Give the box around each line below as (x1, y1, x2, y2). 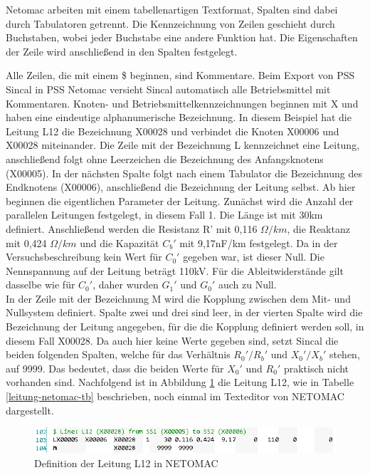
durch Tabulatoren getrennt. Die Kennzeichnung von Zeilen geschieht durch (6, 16, 335, 31)
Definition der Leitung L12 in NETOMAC (34, 455, 218, 470)
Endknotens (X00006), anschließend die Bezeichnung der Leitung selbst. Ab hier (6, 179, 356, 194)
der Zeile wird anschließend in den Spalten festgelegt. (6, 43, 238, 58)
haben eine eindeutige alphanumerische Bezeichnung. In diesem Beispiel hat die (6, 110, 351, 125)
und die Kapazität (80, 235, 159, 250)
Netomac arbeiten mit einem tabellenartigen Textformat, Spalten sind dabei (6, 2, 338, 16)
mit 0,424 (6, 235, 47, 250)
